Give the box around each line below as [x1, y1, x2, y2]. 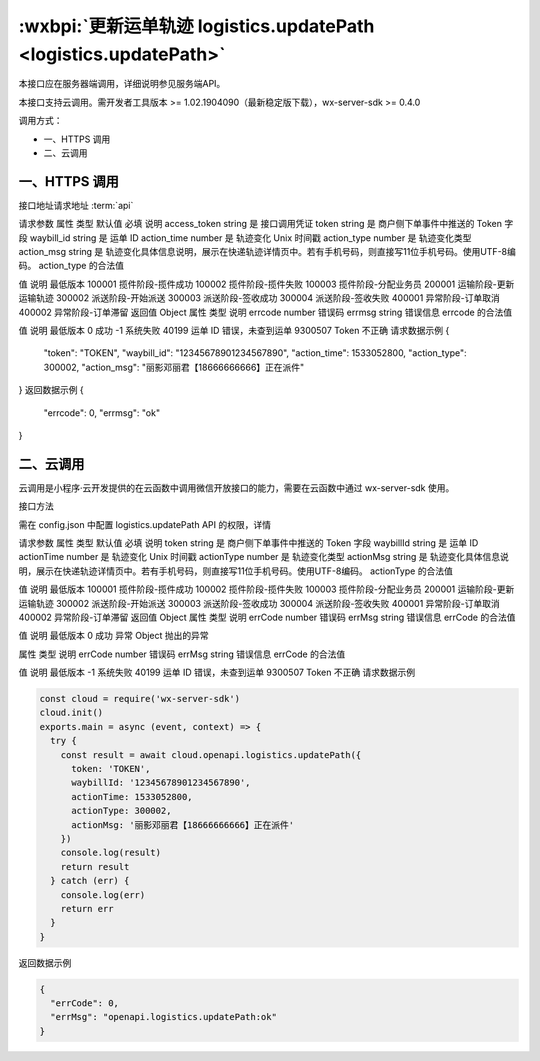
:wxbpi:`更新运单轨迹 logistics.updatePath [18, 15, 375, 37]
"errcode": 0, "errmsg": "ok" [43, 406, 160, 419]
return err [60, 903, 114, 914]
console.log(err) [60, 889, 146, 900]
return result [60, 861, 130, 872]
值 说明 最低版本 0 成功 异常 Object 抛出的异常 [18, 630, 209, 642]
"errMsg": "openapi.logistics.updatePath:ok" [50, 1011, 277, 1023]
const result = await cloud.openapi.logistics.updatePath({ [60, 749, 362, 760]
